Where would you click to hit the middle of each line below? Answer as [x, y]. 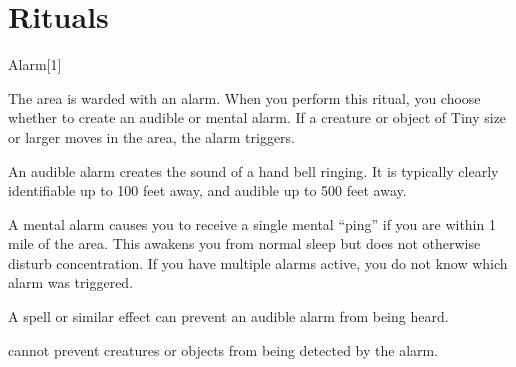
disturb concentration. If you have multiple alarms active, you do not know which [258, 262]
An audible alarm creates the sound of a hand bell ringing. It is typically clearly [253, 170]
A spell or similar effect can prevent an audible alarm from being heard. [228, 316]
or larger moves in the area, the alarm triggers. [152, 136]
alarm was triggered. [71, 282]
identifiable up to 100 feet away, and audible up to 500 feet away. [207, 190]
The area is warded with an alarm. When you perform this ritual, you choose [244, 97]
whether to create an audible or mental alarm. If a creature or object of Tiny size [257, 117]
